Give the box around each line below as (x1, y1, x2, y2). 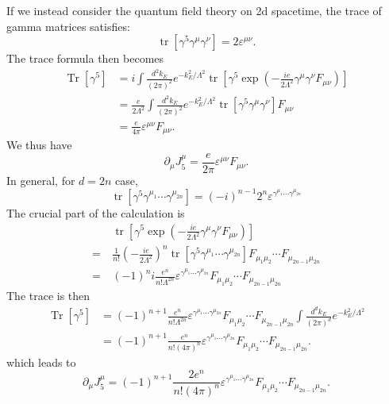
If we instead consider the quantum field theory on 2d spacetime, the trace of (6, 2, 382, 18)
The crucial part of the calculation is (6, 204, 185, 221)
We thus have (6, 137, 72, 153)
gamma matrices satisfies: (6, 17, 130, 34)
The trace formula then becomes (6, 50, 164, 67)
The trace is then (6, 287, 91, 304)
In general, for (6, 171, 75, 188)
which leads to (6, 353, 76, 370)
